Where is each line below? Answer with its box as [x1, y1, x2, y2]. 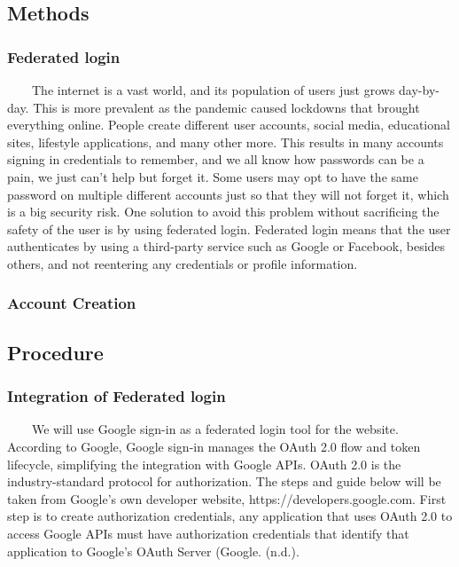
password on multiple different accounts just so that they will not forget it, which [7, 185, 449, 203]
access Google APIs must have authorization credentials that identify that [7, 524, 409, 542]
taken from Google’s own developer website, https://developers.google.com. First [7, 489, 447, 508]
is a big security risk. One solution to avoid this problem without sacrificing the [7, 202, 440, 221]
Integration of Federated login [7, 385, 226, 407]
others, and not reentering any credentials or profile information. [7, 254, 358, 272]
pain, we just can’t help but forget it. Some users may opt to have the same [7, 167, 418, 185]
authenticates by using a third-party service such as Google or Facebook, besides [7, 237, 446, 256]
